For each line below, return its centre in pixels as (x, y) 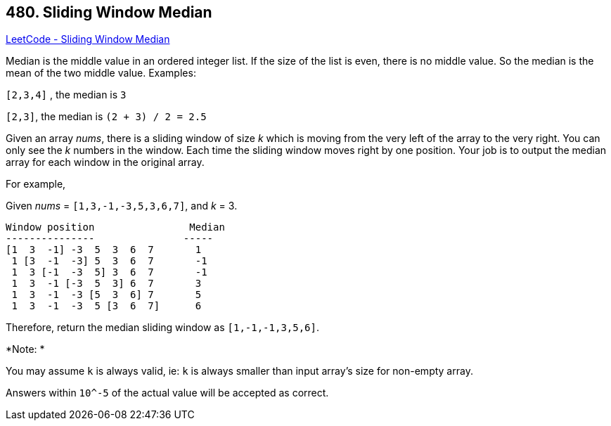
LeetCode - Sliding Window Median (88, 39)
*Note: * (25, 349)
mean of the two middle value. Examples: (101, 73)
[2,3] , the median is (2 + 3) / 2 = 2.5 (106, 117)
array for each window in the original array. (105, 162)
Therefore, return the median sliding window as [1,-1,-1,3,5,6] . (163, 328)
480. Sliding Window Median (109, 12)
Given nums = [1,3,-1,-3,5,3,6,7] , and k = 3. (122, 206)
